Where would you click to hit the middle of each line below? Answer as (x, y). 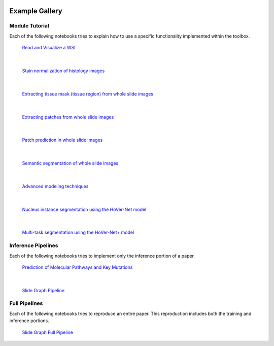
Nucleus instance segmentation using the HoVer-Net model (84, 209)
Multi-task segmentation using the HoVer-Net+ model (78, 232)
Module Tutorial (29, 26)
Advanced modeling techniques (55, 186)
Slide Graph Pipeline (43, 290)
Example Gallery (36, 11)
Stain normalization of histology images (63, 71)
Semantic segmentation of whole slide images (70, 163)
